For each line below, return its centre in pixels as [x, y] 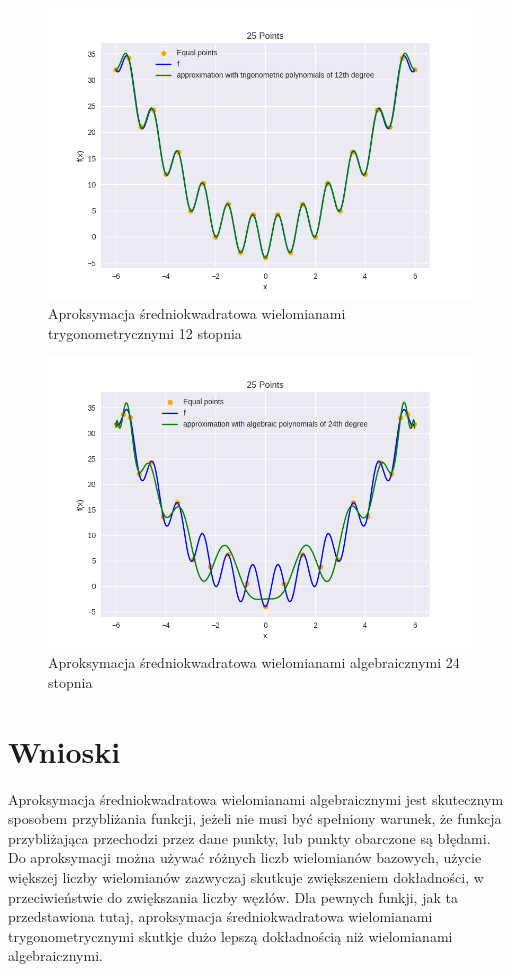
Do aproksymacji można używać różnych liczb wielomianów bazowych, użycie [245, 857]
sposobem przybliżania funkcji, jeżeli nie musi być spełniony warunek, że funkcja [255, 818]
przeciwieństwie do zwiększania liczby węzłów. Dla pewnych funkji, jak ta [233, 896]
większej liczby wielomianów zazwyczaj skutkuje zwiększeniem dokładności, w [246, 877]
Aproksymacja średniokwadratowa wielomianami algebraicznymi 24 [254, 662]
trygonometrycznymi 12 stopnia [145, 332]
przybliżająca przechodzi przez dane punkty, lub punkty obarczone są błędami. [249, 837]
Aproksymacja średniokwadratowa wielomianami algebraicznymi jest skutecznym [256, 798]
